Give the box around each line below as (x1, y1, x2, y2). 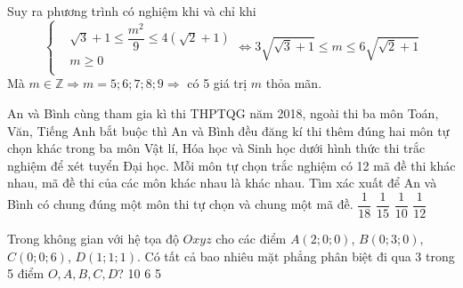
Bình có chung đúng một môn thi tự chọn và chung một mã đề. (7, 195, 353, 213)
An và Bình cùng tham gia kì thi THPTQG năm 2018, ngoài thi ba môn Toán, (7, 103, 439, 122)
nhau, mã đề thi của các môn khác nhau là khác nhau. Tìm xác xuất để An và (7, 173, 437, 192)
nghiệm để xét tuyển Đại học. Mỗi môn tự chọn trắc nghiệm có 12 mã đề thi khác (7, 156, 456, 174)
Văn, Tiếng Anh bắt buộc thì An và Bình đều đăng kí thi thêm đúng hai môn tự (7, 121, 450, 140)
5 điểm (7, 264, 45, 283)
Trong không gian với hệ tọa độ (7, 228, 179, 247)
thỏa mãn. (265, 74, 322, 92)
